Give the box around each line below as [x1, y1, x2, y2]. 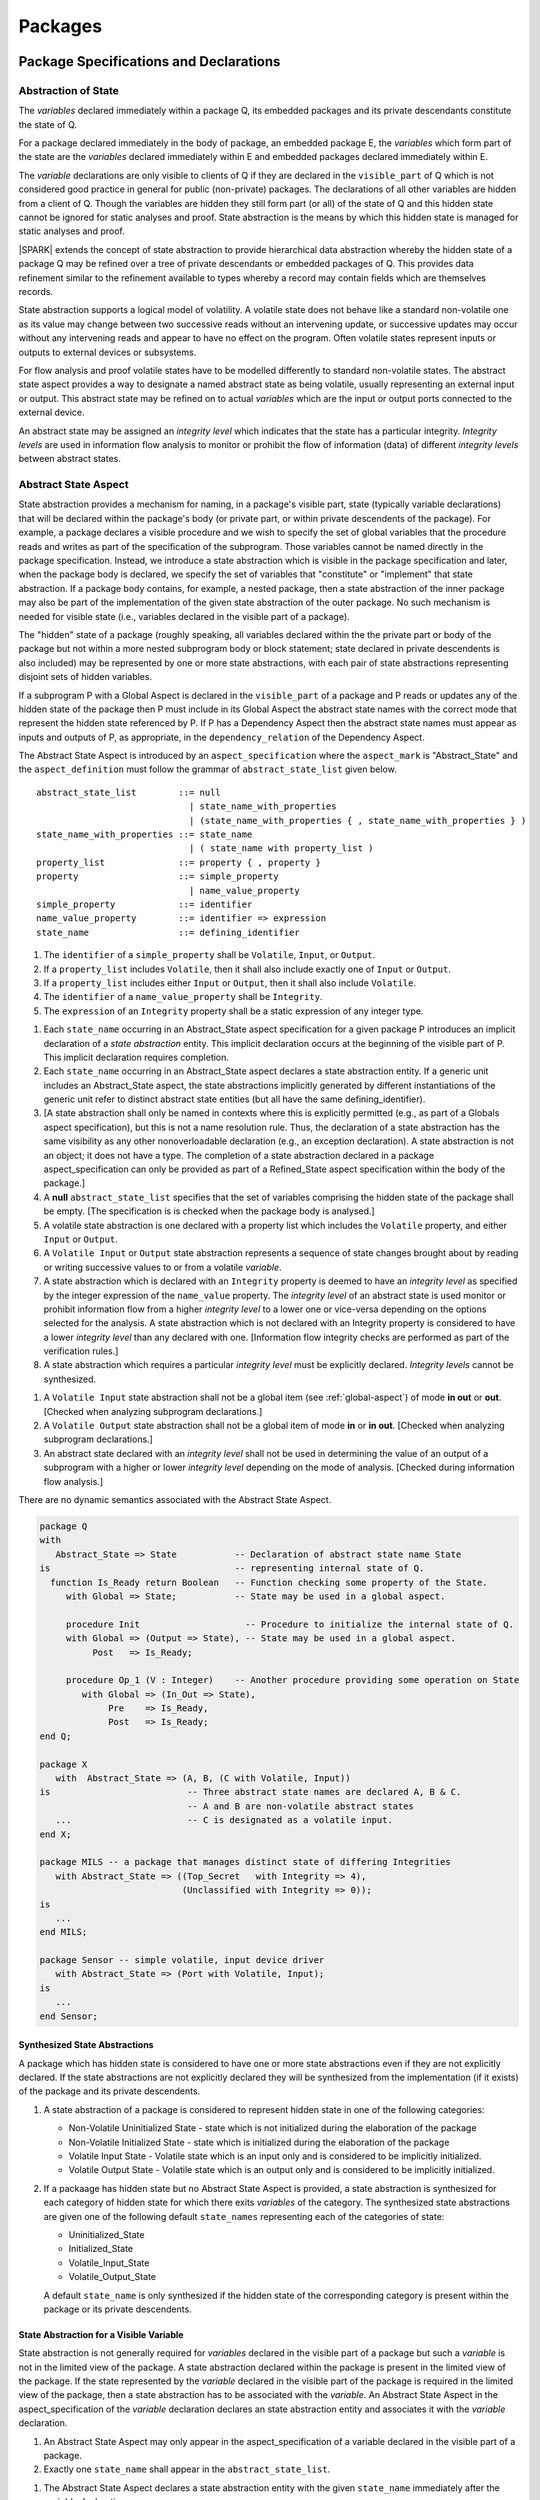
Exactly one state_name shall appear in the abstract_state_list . [43, 2463, 331, 2475]
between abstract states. [18, 453, 122, 465]
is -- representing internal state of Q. [39, 1563, 425, 1574]
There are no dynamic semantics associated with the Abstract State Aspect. [18, 1494, 332, 1505]
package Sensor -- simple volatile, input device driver [39, 1955, 325, 1966]
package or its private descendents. [43, 2303, 192, 2315]
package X [39, 1758, 88, 1770]
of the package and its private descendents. [18, 2085, 201, 2097]
